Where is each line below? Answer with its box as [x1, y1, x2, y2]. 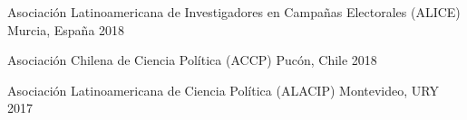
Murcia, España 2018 [7, 20, 125, 39]
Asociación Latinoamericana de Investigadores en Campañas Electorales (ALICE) [7, 3, 461, 21]
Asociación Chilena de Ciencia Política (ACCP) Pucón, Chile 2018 [7, 51, 377, 69]
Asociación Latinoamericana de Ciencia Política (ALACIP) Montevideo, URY [7, 80, 439, 99]
